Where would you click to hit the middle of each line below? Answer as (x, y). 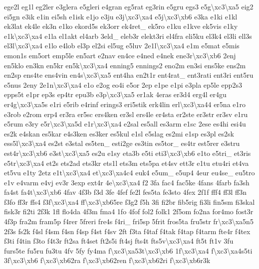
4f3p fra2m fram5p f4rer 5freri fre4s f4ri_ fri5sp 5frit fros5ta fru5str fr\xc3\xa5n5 (129, 221)
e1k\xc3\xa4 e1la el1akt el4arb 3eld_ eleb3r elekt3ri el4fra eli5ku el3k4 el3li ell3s (128, 36)
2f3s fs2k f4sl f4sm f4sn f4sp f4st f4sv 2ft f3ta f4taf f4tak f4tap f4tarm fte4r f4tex (127, 231)
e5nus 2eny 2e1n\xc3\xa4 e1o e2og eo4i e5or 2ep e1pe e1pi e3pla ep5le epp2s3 (123, 84)
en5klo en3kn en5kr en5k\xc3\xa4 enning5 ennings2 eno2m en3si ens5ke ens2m (125, 65)
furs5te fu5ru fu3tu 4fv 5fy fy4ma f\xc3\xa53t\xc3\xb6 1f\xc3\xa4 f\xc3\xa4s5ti (128, 250)
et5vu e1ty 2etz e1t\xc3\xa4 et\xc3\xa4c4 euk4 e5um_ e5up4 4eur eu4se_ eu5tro (129, 173)
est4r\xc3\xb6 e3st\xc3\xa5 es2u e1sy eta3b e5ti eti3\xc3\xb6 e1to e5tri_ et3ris (128, 153)
